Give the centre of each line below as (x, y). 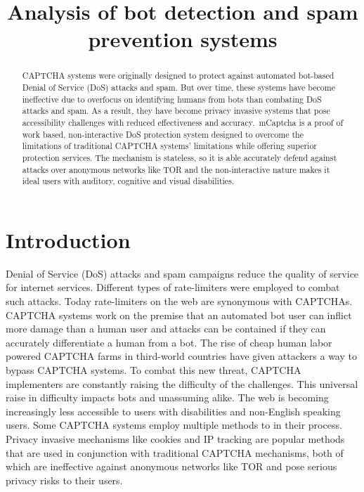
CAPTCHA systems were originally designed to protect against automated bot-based (178, 76)
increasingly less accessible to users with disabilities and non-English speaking (173, 411)
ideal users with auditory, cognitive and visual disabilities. (128, 181)
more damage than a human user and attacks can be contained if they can (166, 329)
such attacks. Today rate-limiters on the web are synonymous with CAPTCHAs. (179, 301)
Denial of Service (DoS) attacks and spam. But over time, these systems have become (178, 88)
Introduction (68, 239)
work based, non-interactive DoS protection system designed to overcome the (163, 134)
